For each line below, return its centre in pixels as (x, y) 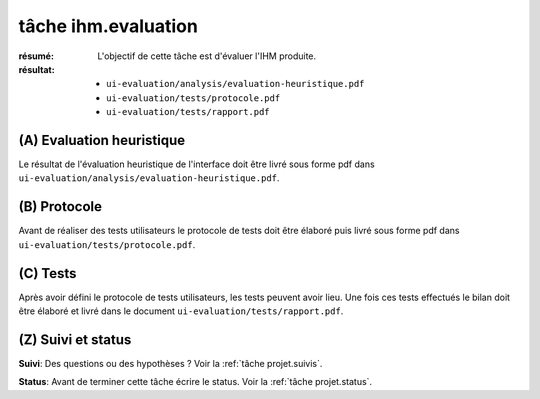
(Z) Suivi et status (75, 339)
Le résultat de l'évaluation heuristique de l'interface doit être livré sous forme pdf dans (196, 164)
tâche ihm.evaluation (108, 26)
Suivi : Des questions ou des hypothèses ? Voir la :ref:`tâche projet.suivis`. (170, 363)
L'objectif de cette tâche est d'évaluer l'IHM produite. (207, 56)
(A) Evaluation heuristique (102, 140)
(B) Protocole (60, 206)
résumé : (36, 56)
